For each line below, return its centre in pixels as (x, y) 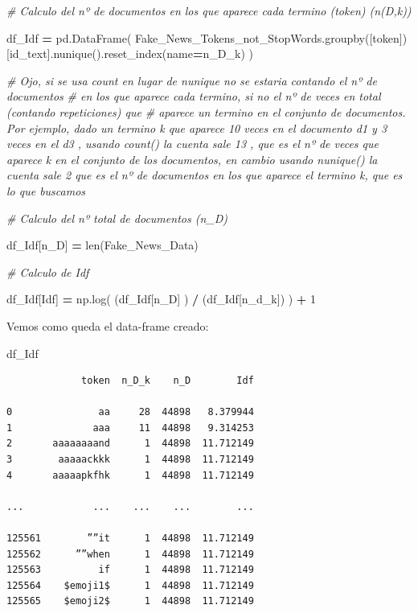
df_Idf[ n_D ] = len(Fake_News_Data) (102, 245)
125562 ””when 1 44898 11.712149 (130, 554)
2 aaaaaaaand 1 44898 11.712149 (130, 444)
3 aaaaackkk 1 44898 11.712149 (130, 460)
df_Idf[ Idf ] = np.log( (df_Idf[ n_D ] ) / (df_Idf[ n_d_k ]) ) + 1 (162, 299)
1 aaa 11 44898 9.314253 (130, 428)
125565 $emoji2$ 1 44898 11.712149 (130, 601)
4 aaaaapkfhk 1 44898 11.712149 (130, 475)
